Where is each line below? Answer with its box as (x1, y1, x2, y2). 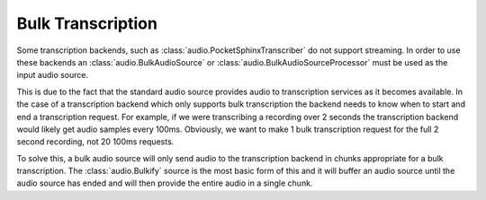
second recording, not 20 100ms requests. (16, 136, 175, 147)
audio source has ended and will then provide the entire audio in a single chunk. (16, 178, 313, 188)
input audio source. (16, 70, 89, 81)
